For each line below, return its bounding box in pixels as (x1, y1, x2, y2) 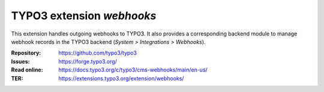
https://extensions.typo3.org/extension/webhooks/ (58, 75, 184, 82)
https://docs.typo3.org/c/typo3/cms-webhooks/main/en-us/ (58, 66, 208, 73)
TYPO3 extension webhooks (11, 9, 157, 22)
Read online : (11, 66, 43, 73)
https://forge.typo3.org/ (58, 58, 117, 65)
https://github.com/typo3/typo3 (58, 49, 137, 57)
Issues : (11, 58, 30, 65)
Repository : (11, 49, 41, 57)
